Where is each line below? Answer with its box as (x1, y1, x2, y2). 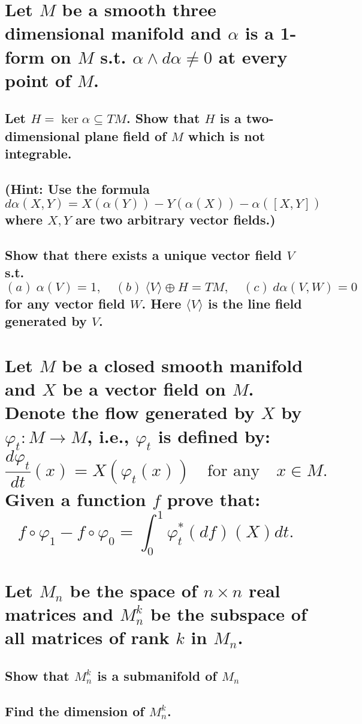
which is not (188, 126, 266, 145)
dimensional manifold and (5, 20, 222, 45)
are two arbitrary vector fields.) (75, 210, 276, 229)
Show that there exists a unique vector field (5, 246, 282, 264)
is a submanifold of (97, 666, 217, 684)
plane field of (84, 126, 167, 145)
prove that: (167, 486, 261, 511)
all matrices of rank (5, 625, 170, 650)
